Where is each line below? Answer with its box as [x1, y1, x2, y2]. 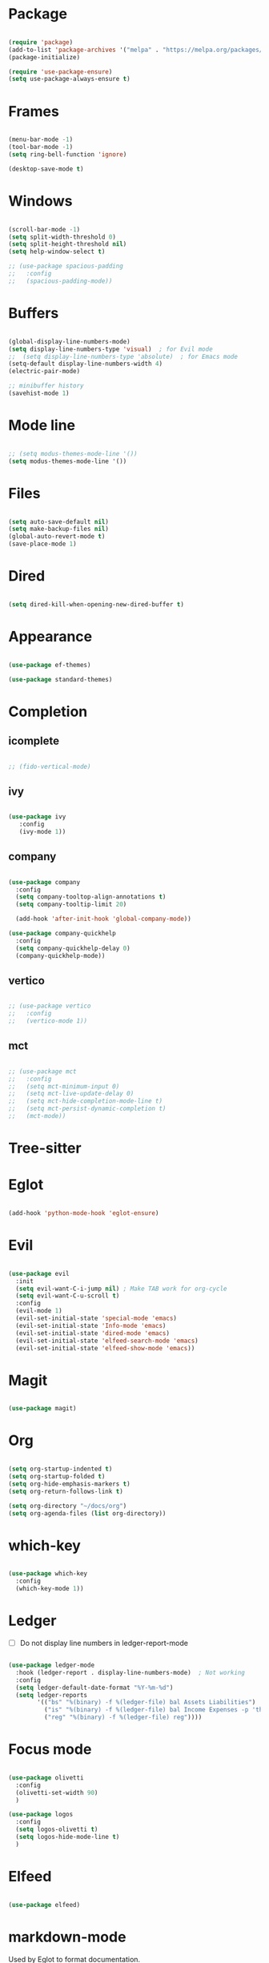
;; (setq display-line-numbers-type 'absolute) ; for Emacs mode [8, 352, 239, 360]
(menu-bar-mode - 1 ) [8, 135, 74, 144]
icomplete [8, 734, 60, 748]
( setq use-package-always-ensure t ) [8, 75, 130, 83]
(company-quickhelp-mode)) [15, 951, 106, 959]
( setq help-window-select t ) [8, 247, 106, 256]
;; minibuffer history [8, 382, 84, 390]
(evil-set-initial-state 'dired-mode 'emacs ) [15, 1329, 171, 1337]
